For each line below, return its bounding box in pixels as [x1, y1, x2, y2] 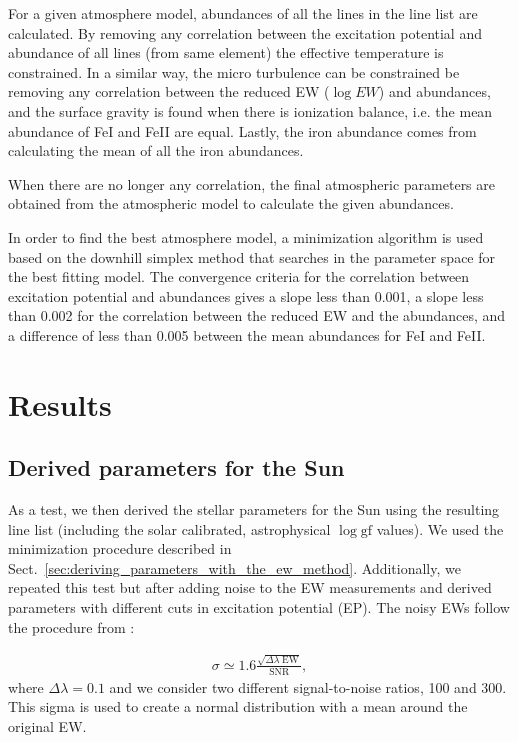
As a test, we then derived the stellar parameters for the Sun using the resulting [8, 499, 500, 520]
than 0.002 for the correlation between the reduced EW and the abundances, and [8, 305, 506, 326]
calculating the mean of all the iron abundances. [8, 140, 304, 161]
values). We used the [376, 518, 504, 539]
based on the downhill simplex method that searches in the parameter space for [8, 246, 496, 267]
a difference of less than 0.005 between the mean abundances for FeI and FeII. [8, 324, 486, 345]
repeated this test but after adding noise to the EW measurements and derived [8, 577, 492, 598]
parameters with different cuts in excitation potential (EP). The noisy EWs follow [8, 597, 510, 618]
